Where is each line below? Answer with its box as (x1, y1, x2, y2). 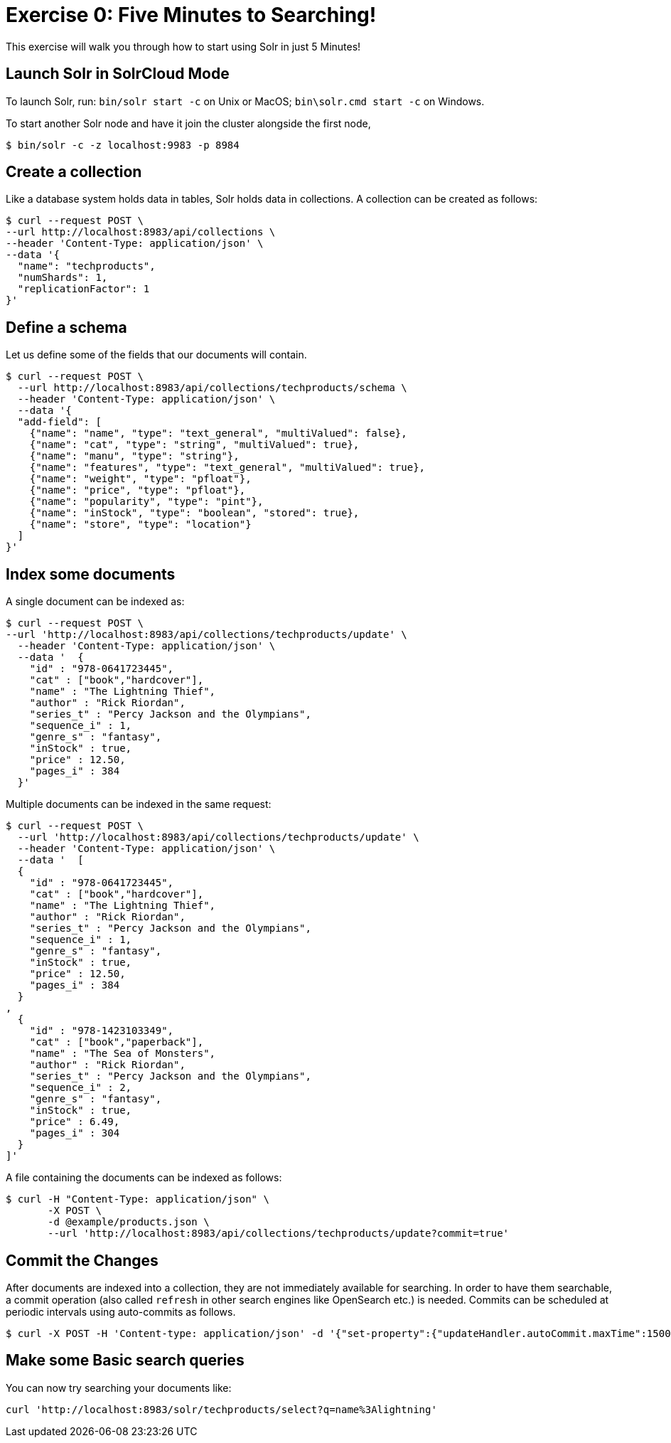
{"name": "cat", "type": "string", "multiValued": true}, (29, 439, 360, 451)
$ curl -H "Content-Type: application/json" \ (6, 1193, 269, 1205)
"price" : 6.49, (29, 1116, 120, 1128)
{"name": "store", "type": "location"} (29, 518, 252, 531)
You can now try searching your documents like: (6, 1381, 232, 1394)
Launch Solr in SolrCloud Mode (6, 65, 230, 83)
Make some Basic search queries (6, 1351, 245, 1370)
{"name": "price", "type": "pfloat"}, (29, 484, 246, 496)
